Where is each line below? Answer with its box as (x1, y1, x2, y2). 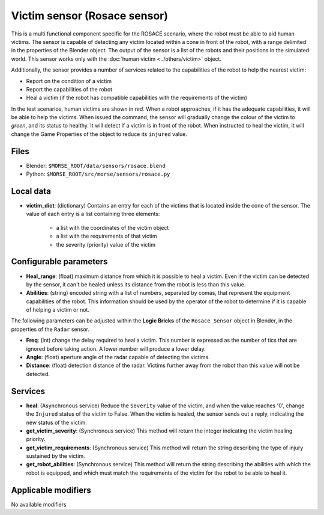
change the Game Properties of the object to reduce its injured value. (11, 130, 187, 138)
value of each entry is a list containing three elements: (26, 211, 160, 218)
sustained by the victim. (26, 452, 85, 460)
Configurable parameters (11, 256, 108, 267)
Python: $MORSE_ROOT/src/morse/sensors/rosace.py (26, 170, 170, 177)
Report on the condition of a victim (26, 77, 112, 84)
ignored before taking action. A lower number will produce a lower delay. (26, 345, 206, 352)
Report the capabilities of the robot (26, 85, 113, 93)
